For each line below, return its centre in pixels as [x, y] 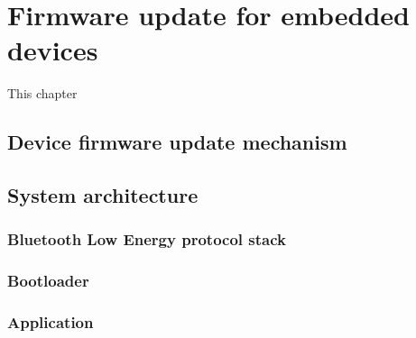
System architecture [103, 195]
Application [51, 322]
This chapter [42, 93]
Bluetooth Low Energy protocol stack [147, 239]
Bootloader [48, 281]
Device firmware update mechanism [177, 142]
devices [53, 50]
